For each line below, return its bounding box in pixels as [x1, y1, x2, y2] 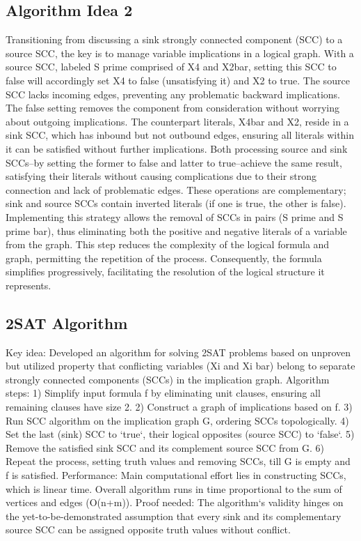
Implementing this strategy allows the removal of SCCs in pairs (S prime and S [6, 209, 344, 224]
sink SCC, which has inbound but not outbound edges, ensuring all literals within [6, 128, 355, 142]
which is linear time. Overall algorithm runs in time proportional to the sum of [6, 481, 342, 496]
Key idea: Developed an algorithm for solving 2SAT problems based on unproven [6, 344, 351, 359]
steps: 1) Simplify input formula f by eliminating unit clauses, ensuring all [6, 386, 321, 400]
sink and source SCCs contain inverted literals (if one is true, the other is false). [6, 196, 346, 211]
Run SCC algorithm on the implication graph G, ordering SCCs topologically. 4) [6, 413, 349, 427]
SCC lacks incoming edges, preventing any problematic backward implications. [6, 86, 341, 101]
